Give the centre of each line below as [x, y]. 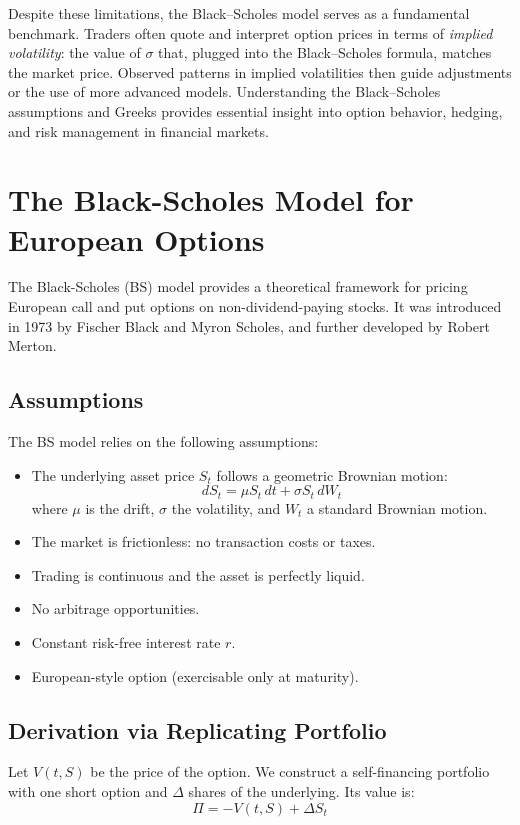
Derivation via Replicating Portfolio [197, 729]
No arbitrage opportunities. [115, 608]
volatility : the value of [74, 52]
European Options [136, 238]
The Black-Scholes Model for [211, 199]
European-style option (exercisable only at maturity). [195, 675]
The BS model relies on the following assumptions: [163, 441]
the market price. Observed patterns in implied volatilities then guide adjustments [260, 71]
